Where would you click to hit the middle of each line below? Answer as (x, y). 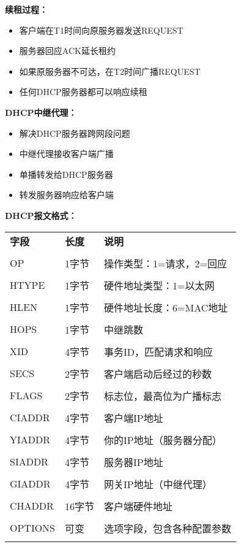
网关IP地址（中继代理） (158, 484)
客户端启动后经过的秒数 (158, 373)
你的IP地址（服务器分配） (163, 440)
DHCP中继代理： (41, 112)
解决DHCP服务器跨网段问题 (75, 133)
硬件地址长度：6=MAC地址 (166, 307)
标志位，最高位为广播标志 (163, 396)
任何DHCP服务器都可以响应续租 (83, 92)
